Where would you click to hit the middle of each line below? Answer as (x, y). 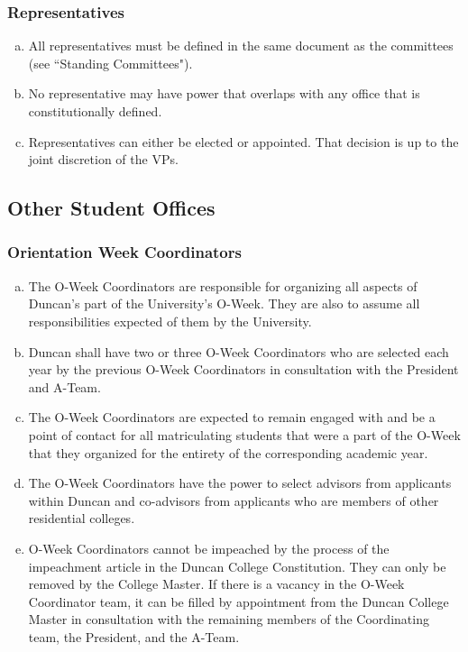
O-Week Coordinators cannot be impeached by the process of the (209, 548)
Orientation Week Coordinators (124, 252)
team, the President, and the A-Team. (134, 636)
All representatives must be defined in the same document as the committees (241, 46)
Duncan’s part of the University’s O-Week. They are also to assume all (224, 303)
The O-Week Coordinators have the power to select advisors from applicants (240, 483)
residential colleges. (82, 518)
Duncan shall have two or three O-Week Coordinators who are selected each (239, 351)
